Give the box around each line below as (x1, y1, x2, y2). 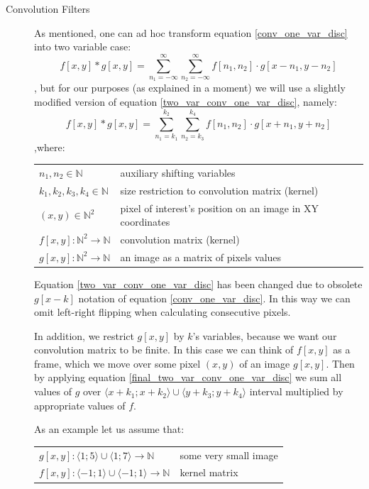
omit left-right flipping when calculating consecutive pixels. (34, 304, 291, 319)
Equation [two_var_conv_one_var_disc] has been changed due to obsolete (34, 276, 363, 291)
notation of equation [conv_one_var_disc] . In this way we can (78, 290, 351, 305)
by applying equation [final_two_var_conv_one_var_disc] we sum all (34, 370, 342, 385)
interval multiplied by (249, 384, 343, 399)
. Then (326, 356, 355, 370)
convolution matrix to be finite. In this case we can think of (34, 342, 294, 357)
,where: (34, 139, 65, 154)
